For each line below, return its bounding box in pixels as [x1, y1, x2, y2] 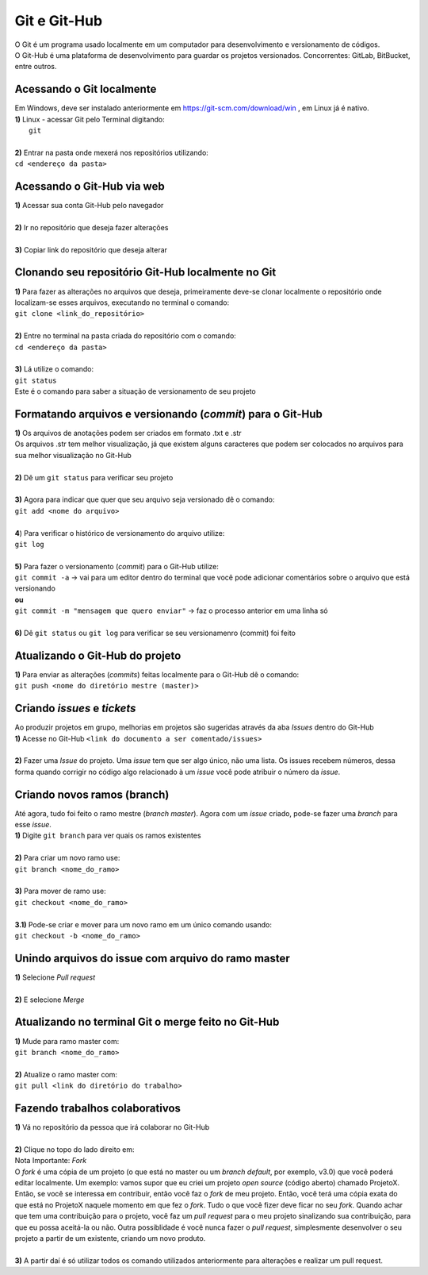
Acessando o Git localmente [14, 83, 157, 96]
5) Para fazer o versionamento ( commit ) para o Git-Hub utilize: [14, 561, 220, 571]
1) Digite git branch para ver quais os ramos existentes [14, 830, 201, 841]
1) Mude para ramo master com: [14, 1036, 120, 1046]
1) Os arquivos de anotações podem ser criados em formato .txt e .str [14, 428, 242, 437]
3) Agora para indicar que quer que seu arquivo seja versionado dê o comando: [14, 495, 275, 504]
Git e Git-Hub [14, 12, 103, 29]
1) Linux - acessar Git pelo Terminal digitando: [14, 114, 166, 124]
